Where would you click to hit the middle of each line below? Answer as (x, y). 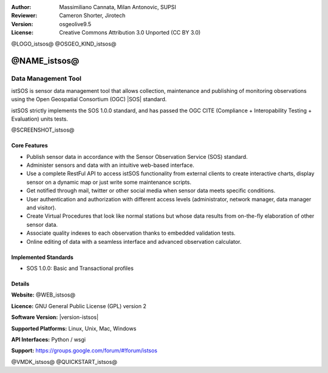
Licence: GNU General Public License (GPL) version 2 (79, 306)
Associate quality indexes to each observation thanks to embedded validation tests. (131, 233)
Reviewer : (24, 16)
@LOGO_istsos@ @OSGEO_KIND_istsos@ (64, 44)
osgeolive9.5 (75, 24)
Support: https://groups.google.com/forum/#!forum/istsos (84, 351)
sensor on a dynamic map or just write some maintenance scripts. (109, 182)
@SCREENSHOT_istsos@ (43, 130)
